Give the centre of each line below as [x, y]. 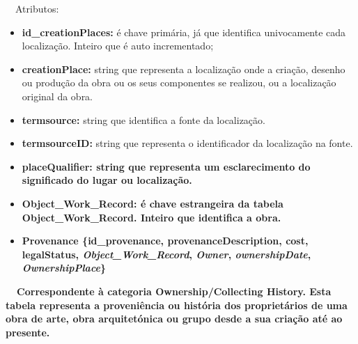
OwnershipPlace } [64, 268]
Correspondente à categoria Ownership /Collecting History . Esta [174, 291]
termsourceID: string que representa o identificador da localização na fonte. [187, 143]
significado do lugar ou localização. [107, 180]
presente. [28, 332]
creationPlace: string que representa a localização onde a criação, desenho [184, 69]
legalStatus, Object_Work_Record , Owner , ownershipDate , [166, 254]
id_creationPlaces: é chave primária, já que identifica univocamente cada [184, 32]
